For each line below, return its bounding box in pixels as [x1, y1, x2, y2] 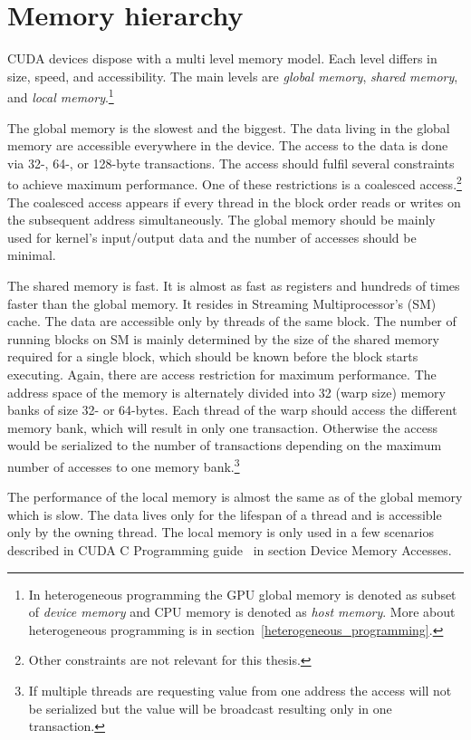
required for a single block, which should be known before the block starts [7, 347, 418, 366]
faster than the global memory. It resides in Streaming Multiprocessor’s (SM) [7, 293, 437, 312]
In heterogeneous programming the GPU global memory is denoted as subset [28, 584, 457, 603]
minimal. [7, 245, 56, 264]
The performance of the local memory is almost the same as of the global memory [7, 487, 463, 506]
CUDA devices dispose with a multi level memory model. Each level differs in [7, 49, 437, 68]
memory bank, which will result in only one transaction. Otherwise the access [7, 418, 437, 437]
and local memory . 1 [7, 85, 114, 106]
